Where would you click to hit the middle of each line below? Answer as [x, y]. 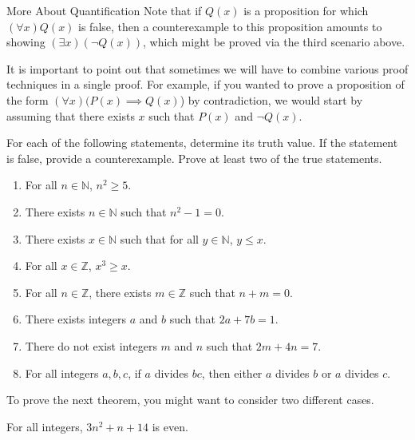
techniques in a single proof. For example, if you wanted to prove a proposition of [206, 84]
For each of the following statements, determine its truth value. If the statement [202, 143]
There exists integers [76, 319]
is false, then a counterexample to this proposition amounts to [230, 26]
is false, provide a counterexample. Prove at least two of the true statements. [194, 158]
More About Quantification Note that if [104, 10]
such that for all [159, 238]
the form [28, 99]
